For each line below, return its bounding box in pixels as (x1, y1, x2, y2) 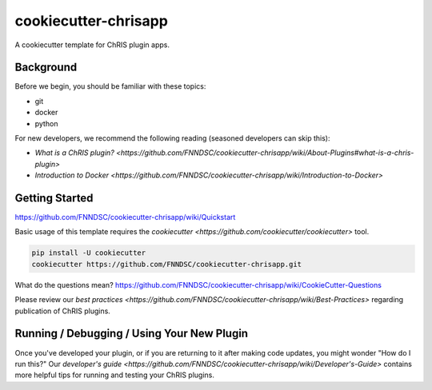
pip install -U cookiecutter (31, 249, 146, 257)
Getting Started (14, 192, 94, 205)
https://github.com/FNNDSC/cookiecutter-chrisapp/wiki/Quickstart (14, 213, 236, 222)
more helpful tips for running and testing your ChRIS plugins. (14, 370, 215, 380)
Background (14, 61, 78, 74)
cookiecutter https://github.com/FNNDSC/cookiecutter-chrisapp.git (31, 260, 302, 269)
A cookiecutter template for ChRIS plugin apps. (14, 40, 170, 50)
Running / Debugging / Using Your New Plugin (14, 327, 248, 340)
